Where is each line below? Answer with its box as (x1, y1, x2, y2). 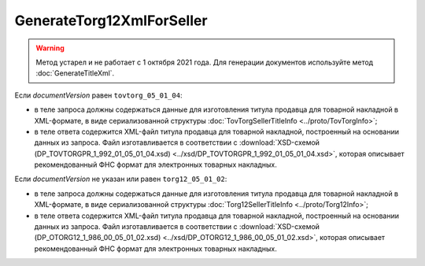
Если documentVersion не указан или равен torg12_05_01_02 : (14, 174, 227, 184)
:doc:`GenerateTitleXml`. (35, 68, 115, 78)
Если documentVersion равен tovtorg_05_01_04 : (14, 91, 183, 100)
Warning (35, 43, 65, 53)
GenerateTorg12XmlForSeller (14, 12, 208, 29)
